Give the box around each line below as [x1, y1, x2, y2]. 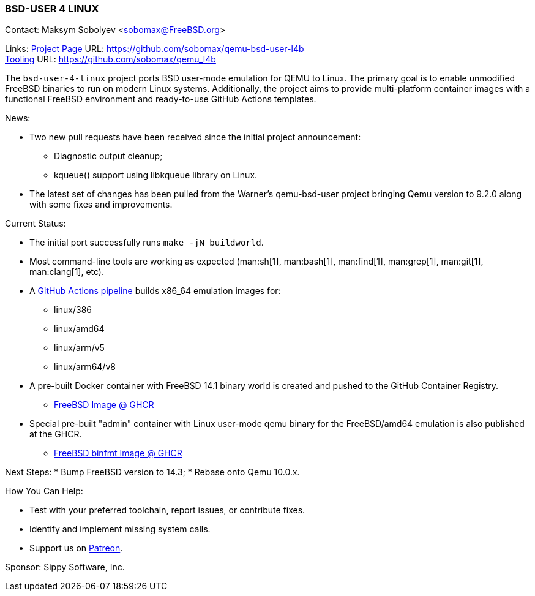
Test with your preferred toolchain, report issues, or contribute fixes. [29, 505, 305, 516]
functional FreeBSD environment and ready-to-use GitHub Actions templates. [5, 94, 316, 105]
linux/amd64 [54, 323, 105, 334]
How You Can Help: [5, 486, 83, 497]
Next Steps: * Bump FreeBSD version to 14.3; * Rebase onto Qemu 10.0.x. [5, 467, 300, 478]
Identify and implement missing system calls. [29, 524, 211, 535]
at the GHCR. [29, 429, 82, 440]
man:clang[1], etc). [29, 266, 105, 277]
